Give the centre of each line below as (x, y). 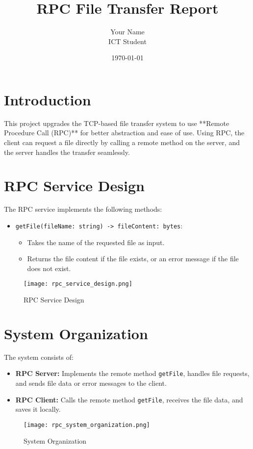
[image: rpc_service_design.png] (78, 284)
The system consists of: (39, 357)
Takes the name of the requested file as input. (96, 242)
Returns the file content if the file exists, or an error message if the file (133, 259)
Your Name (127, 32)
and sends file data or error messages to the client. (91, 383)
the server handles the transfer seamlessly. (67, 152)
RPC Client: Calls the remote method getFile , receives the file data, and (129, 399)
